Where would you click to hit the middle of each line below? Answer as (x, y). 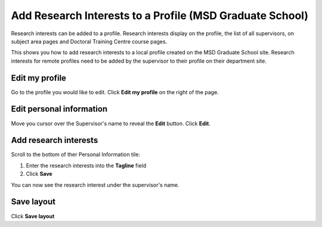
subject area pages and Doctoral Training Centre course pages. (89, 41)
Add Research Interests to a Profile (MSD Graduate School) (160, 15)
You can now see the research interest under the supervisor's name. (95, 185)
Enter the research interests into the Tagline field (86, 165)
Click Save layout (33, 216)
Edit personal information (59, 109)
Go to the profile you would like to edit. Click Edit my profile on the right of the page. (115, 92)
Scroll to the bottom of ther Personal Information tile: (75, 154)
